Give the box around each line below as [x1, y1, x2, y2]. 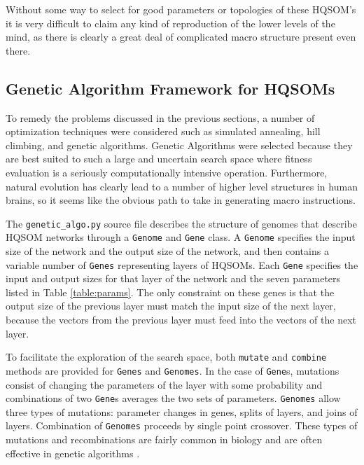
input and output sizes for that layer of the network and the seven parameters [6, 271, 341, 286]
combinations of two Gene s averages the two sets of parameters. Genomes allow [6, 391, 341, 405]
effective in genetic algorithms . [6, 445, 140, 460]
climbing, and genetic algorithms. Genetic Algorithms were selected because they [6, 137, 353, 152]
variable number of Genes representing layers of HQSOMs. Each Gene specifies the [6, 257, 358, 272]
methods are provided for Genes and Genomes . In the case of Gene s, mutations [6, 363, 339, 377]
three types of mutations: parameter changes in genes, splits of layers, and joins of [6, 404, 358, 419]
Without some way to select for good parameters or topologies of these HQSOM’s [6, 2, 356, 16]
